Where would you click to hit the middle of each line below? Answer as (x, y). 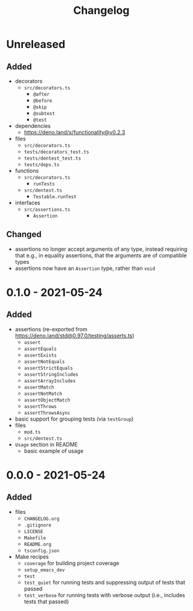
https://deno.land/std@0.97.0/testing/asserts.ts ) (74, 336)
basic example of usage (54, 451)
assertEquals (40, 349)
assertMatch (39, 387)
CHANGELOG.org (42, 519)
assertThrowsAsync (47, 413)
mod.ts (32, 432)
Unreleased (36, 44)
